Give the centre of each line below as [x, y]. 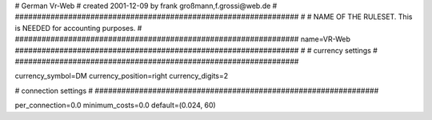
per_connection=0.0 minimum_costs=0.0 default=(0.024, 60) [115, 105]
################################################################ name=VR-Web [183, 39]
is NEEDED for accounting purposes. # [78, 28]
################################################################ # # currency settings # [196, 50]
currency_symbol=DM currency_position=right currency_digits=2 [122, 76]
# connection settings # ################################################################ [197, 91]
